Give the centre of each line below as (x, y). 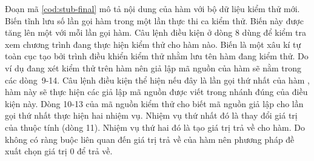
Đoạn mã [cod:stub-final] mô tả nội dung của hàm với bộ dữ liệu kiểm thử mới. (152, 8)
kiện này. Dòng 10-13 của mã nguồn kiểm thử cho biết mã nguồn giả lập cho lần (154, 103)
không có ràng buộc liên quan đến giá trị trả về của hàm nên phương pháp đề (150, 139)
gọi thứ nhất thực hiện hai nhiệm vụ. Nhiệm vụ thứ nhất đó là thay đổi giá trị (151, 115)
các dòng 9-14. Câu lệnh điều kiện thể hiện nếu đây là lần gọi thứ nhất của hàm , (157, 80)
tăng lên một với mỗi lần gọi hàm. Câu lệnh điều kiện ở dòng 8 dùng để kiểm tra (156, 32)
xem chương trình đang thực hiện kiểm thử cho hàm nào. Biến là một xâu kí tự (153, 44)
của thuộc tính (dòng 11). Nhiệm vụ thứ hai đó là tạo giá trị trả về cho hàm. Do (155, 127)
